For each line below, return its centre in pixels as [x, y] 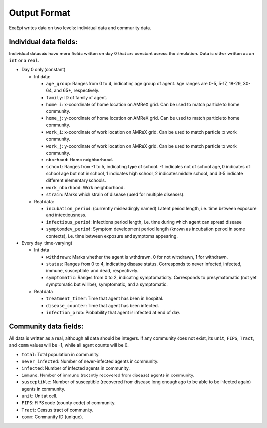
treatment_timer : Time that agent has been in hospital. [105, 298]
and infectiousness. [66, 215]
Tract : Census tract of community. [58, 410]
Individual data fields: [43, 42]
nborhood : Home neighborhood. [80, 160]
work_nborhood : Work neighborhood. [85, 187]
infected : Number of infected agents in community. [75, 368]
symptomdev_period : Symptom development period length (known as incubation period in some [146, 229]
